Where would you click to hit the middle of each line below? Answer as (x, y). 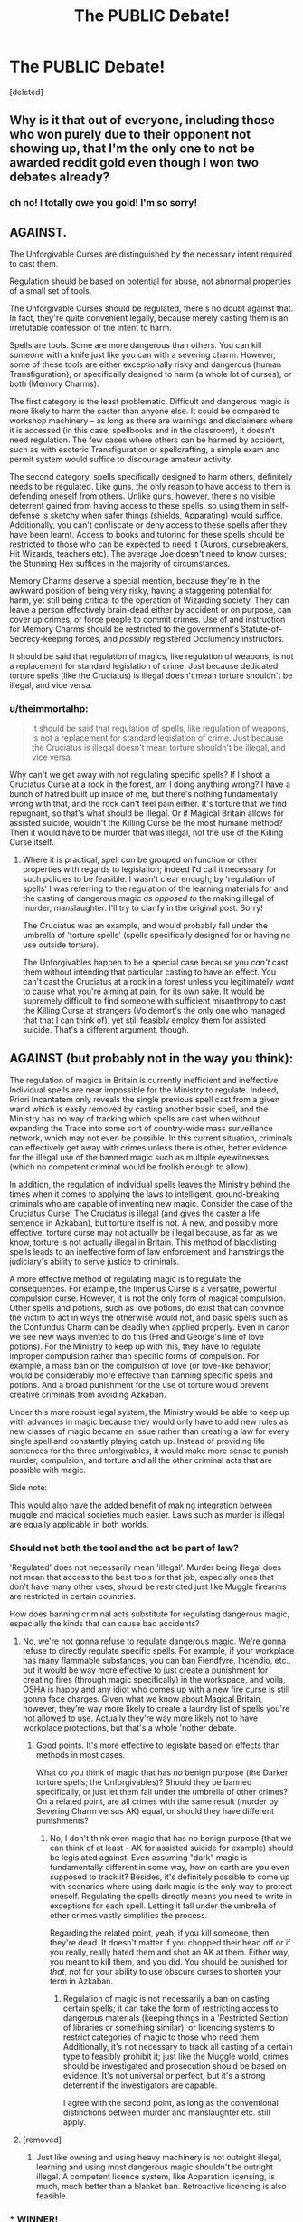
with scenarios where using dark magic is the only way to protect (171, 1887)
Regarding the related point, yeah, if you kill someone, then (159, 1933)
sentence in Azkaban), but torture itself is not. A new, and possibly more (144, 1223)
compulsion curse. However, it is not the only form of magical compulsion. (147, 1298)
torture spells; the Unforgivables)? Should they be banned (144, 1782)
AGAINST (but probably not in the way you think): (151, 1058)
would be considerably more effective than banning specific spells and (141, 1375)
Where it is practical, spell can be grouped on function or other (140, 860)
